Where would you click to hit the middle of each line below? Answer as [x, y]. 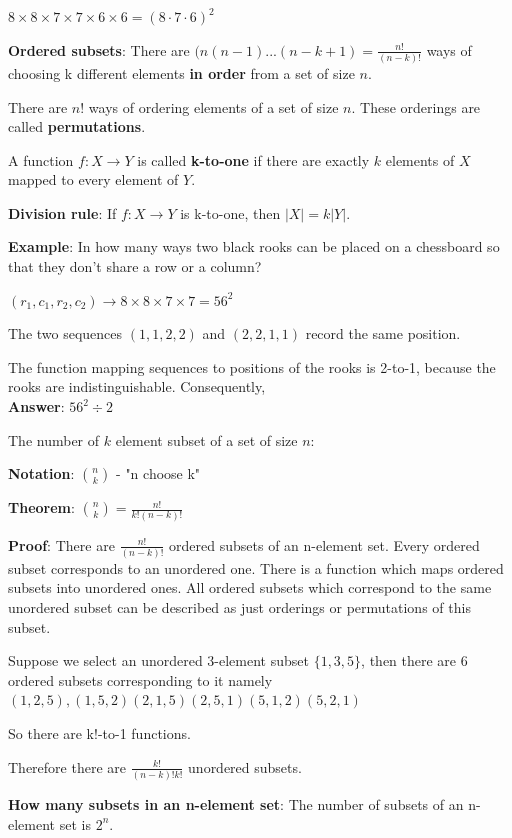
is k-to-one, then [230, 212]
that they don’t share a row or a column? [135, 266]
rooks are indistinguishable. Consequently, [137, 386]
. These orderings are [416, 106]
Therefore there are [67, 766]
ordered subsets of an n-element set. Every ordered [324, 544]
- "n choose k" [158, 473]
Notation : [41, 473]
